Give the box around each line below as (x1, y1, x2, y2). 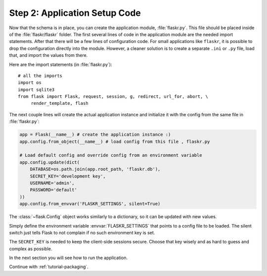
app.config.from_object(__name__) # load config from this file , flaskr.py (19, 138, 210, 144)
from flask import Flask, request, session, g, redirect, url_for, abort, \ (18, 94, 209, 99)
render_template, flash (31, 100, 89, 106)
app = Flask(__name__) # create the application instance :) (19, 132, 171, 138)
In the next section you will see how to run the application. (9, 255, 128, 261)
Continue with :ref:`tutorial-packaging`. (9, 264, 89, 270)
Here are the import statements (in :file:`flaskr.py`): (9, 61, 112, 67)
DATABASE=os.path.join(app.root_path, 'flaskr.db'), (30, 166, 161, 172)
